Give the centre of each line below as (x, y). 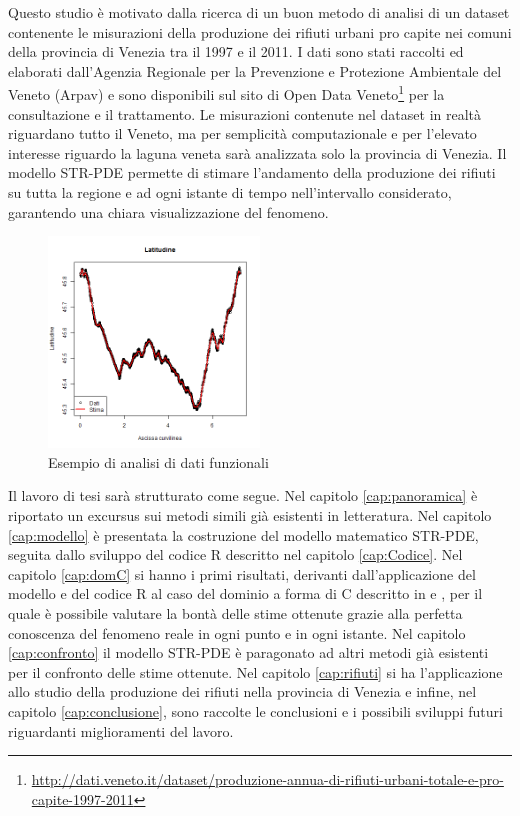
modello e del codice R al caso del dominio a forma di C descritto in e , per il (245, 593)
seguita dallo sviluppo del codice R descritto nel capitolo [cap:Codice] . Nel (235, 554)
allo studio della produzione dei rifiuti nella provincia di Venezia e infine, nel (242, 691)
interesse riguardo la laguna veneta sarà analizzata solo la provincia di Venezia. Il (257, 152)
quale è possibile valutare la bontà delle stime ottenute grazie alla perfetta (235, 612)
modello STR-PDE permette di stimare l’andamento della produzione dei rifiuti (252, 172)
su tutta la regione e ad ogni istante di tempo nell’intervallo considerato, (230, 192)
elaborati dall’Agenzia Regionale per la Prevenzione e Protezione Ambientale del (255, 70)
